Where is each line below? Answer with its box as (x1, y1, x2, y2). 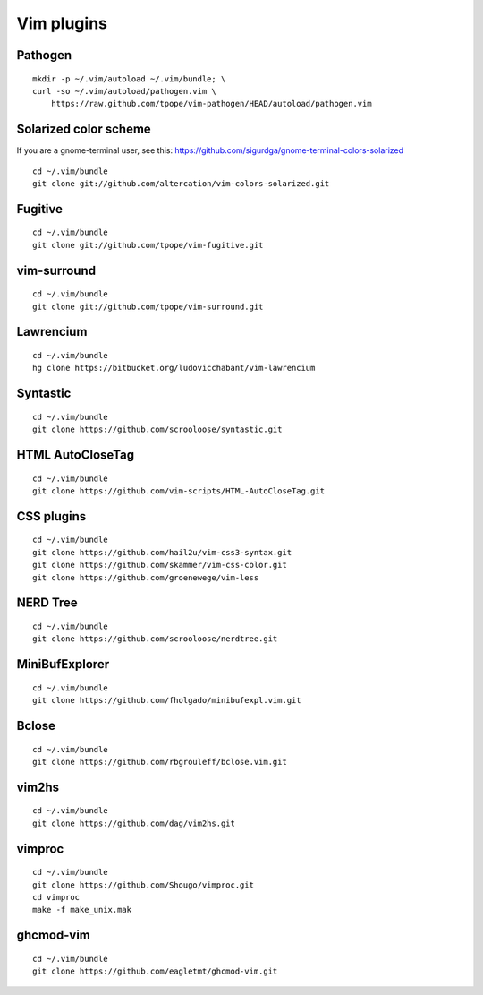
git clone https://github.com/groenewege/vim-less (32, 572, 259, 582)
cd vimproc (32, 892, 80, 902)
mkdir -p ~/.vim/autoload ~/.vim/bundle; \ (32, 73, 226, 84)
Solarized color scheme (16, 122, 151, 137)
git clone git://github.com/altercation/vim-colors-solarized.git (32, 179, 330, 189)
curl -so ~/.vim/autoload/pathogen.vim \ (32, 86, 216, 96)
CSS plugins (16, 509, 87, 524)
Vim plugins (16, 13, 107, 33)
